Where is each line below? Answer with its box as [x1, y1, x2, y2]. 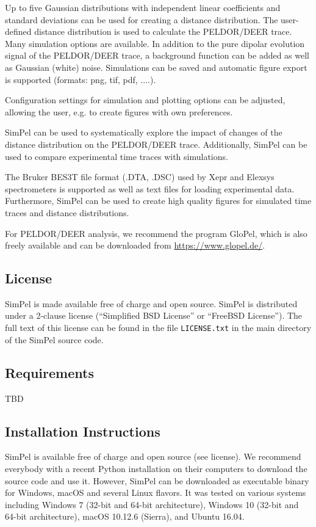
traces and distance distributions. [5, 206, 129, 219]
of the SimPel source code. [5, 333, 104, 346]
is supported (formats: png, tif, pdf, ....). [5, 73, 156, 85]
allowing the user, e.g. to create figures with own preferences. [5, 105, 233, 118]
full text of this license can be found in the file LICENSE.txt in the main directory [5, 321, 312, 334]
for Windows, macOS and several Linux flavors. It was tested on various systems [5, 486, 306, 499]
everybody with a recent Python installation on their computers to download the [5, 462, 307, 474]
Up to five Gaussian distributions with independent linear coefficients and [5, 1, 281, 13]
